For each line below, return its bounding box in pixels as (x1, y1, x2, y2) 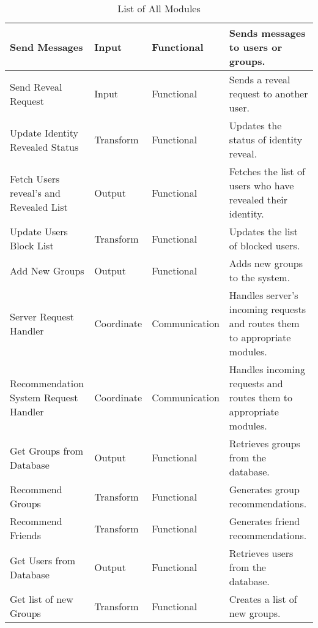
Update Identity (10, 125, 79, 140)
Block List (10, 238, 54, 252)
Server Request (10, 309, 74, 323)
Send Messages (10, 40, 83, 54)
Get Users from (10, 553, 76, 567)
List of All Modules (117, 1, 201, 15)
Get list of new (10, 592, 73, 606)
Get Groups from (10, 443, 83, 458)
